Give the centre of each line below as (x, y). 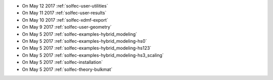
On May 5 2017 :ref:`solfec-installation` (62, 62)
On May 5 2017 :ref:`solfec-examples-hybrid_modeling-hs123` (87, 48)
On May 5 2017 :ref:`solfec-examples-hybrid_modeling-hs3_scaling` (93, 55)
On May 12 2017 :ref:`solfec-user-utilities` (65, 6)
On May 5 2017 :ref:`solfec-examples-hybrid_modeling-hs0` (84, 41)
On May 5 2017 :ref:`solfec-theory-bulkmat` (67, 69)
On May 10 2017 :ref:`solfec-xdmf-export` (65, 20)
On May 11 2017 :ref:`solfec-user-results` (64, 13)
